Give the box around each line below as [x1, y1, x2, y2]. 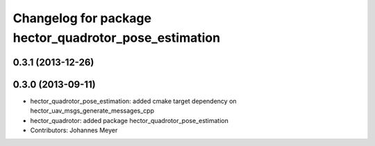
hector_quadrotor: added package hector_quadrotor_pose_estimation [30, 116, 229, 124]
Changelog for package [12, 10, 152, 26]
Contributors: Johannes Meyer [30, 126, 118, 135]
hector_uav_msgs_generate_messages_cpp [30, 106, 155, 115]
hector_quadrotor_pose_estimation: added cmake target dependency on [30, 97, 237, 105]
